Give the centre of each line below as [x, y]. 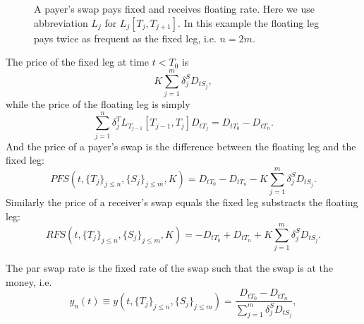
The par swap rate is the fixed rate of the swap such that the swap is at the [170, 268]
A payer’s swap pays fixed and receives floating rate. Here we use [174, 8]
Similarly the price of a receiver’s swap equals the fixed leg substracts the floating [182, 202]
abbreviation [61, 22]
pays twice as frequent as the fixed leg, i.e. [125, 38]
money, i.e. [29, 281]
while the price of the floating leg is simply [98, 103]
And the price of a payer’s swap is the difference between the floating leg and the [181, 146]
